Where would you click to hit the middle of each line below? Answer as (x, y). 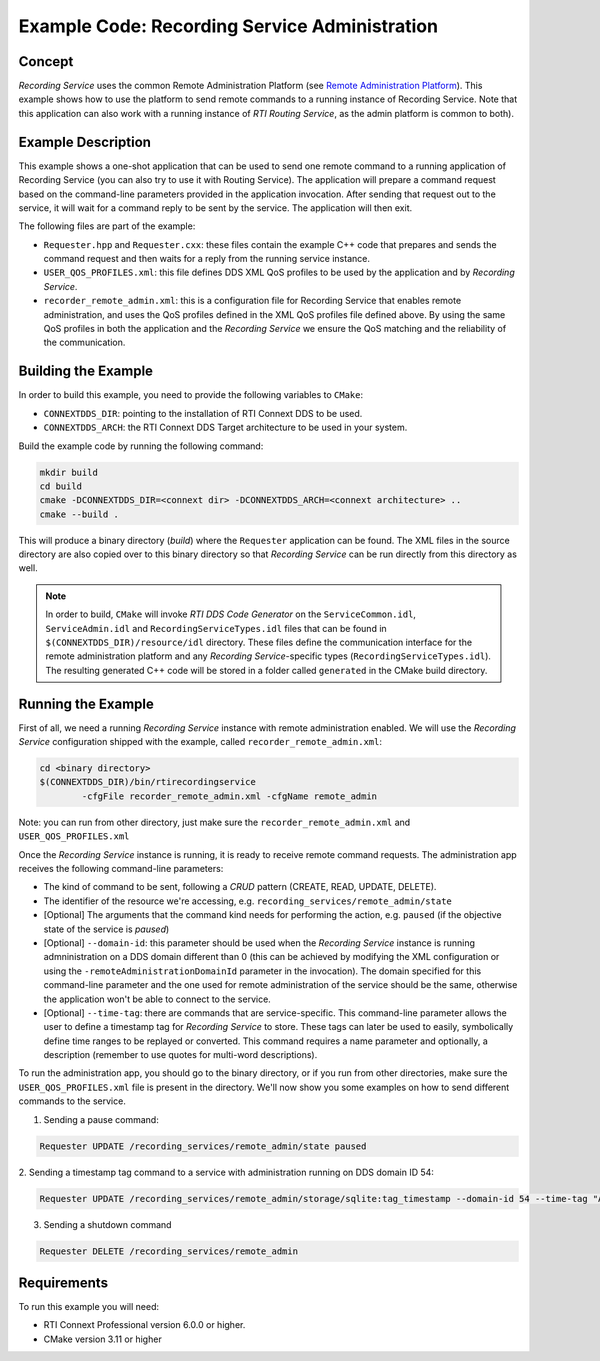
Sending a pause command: (101, 1119)
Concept (46, 61)
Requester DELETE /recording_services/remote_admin (169, 1251)
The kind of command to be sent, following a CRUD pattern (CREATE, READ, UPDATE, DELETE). (240, 887)
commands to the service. (72, 1101)
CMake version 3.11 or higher (102, 1339)
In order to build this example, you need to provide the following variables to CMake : (191, 395)
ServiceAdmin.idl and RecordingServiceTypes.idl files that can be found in (216, 628)
